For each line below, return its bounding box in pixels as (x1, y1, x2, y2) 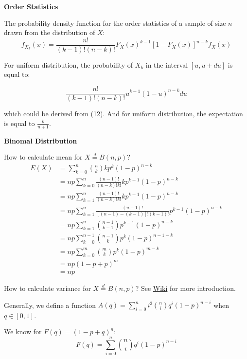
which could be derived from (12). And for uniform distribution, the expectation (4, 108, 243, 119)
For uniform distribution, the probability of (4, 59, 133, 70)
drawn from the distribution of (4, 27, 95, 37)
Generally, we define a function (4, 300, 96, 310)
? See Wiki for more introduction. (135, 283, 236, 293)
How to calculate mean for (4, 152, 83, 162)
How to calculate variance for (4, 283, 91, 293)
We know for (4, 326, 42, 337)
